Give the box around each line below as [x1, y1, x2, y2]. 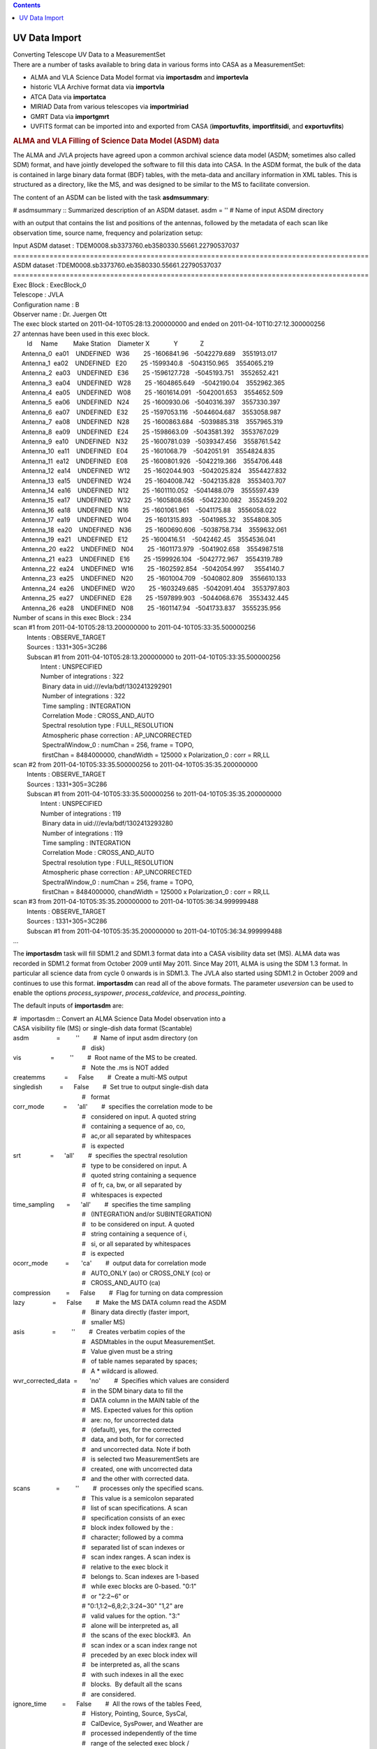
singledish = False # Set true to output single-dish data [13, 1083, 209, 1091]
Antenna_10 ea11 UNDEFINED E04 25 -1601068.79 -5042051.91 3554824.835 [21, 447, 276, 455]
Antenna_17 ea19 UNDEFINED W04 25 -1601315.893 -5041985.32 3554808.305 [21, 516, 282, 524]
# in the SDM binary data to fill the [81, 1386, 184, 1395]
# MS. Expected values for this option [81, 1406, 193, 1415]
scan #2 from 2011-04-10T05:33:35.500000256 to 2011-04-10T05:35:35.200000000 [13, 760, 258, 769]
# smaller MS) [81, 1317, 126, 1326]
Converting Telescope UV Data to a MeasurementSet [13, 50, 165, 59]
